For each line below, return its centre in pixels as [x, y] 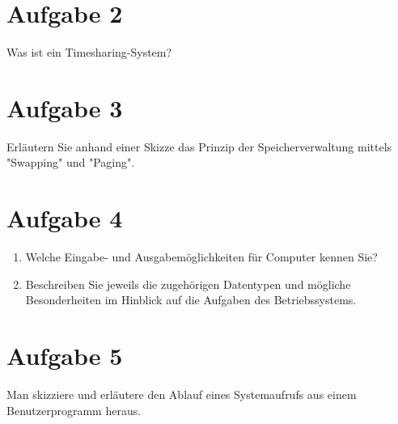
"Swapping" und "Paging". [71, 162]
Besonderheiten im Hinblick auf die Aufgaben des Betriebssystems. [191, 300]
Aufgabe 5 [65, 356]
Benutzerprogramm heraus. [74, 410]
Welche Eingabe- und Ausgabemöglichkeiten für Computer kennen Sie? [201, 257]
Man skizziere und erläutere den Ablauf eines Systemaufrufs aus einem [182, 394]
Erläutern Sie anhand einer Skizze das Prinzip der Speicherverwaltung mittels [199, 146]
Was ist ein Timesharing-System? [89, 52]
